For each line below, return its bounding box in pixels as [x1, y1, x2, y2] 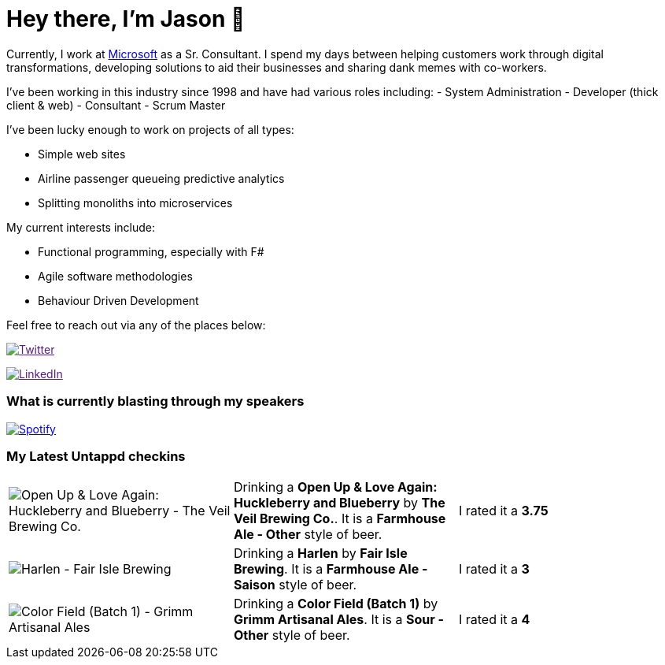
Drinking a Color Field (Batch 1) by [233, 596, 438, 612]
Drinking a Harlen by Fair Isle [233, 545, 408, 562]
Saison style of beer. [233, 577, 357, 593]
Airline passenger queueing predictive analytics [38, 171, 285, 185]
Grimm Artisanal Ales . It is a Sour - [233, 611, 445, 628]
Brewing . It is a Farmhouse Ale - [233, 561, 428, 578]
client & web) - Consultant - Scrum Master [6, 98, 226, 112]
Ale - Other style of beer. [233, 526, 382, 543]
